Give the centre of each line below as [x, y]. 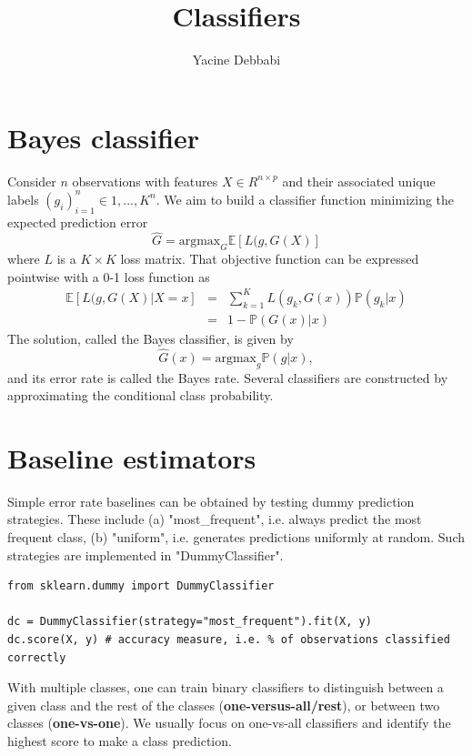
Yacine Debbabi [236, 60]
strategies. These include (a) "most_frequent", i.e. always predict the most [215, 519]
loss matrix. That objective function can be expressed [270, 259]
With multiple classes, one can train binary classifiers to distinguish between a [226, 687]
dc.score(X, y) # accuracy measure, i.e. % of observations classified [229, 639]
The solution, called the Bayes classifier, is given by [151, 338]
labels [23, 199]
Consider [32, 181]
